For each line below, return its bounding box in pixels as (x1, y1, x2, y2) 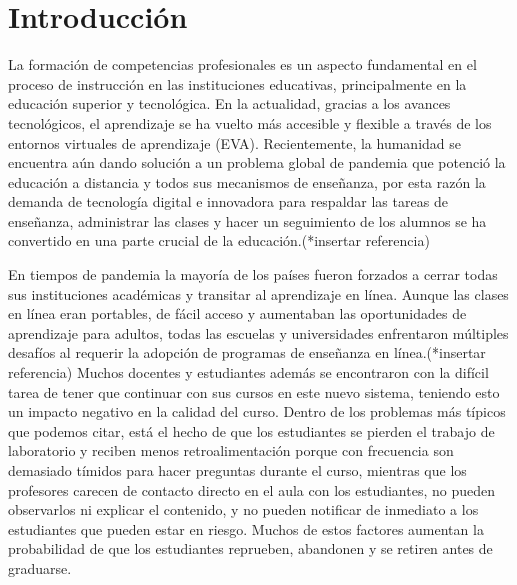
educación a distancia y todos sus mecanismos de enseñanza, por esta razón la (8, 171, 486, 192)
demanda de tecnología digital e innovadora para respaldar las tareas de (8, 191, 448, 212)
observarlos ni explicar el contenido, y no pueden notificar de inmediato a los (8, 499, 479, 520)
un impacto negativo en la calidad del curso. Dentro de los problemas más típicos (8, 401, 506, 422)
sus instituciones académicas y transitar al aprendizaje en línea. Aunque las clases (8, 283, 509, 304)
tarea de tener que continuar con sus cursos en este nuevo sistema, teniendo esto (8, 381, 500, 402)
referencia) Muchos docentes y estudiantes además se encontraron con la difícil (8, 362, 489, 383)
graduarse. (8, 557, 72, 578)
